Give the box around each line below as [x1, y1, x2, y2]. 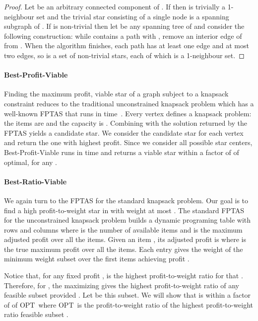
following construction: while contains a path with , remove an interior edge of [4, 30, 242, 41]
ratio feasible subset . [4, 309, 68, 320]
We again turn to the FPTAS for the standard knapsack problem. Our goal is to [4, 195, 249, 205]
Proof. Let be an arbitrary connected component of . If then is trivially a [4, 1, 226, 11]
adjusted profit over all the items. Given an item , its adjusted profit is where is [4, 234, 246, 244]
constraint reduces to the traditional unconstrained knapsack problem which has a [4, 98, 254, 108]
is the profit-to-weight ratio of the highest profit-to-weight [77, 299, 254, 310]
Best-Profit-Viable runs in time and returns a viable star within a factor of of [4, 147, 239, 157]
